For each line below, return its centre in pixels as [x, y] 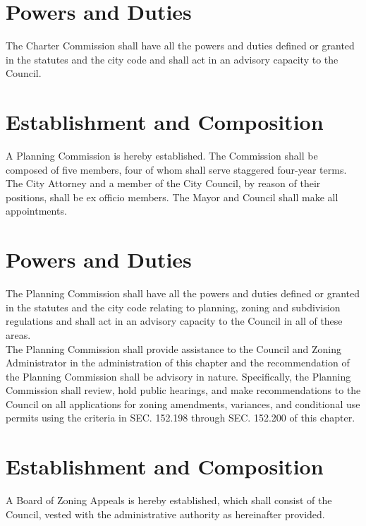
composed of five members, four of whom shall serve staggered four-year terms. [176, 169]
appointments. [36, 211]
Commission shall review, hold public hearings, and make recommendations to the [183, 390]
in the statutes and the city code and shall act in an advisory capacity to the [172, 59]
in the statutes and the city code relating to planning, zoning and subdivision [173, 307]
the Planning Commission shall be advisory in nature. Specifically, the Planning [178, 376]
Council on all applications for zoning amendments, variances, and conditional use [183, 404]
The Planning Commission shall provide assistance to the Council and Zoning [173, 348]
